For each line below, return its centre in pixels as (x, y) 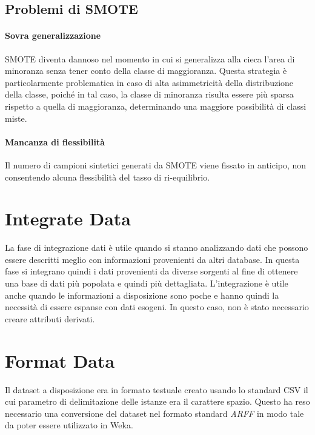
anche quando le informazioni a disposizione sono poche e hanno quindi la (142, 295)
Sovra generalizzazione (53, 35)
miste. (16, 118)
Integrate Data (68, 218)
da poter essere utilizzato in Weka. (69, 425)
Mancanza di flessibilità (55, 141)
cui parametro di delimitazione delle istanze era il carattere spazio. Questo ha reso (157, 401)
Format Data (60, 360)
